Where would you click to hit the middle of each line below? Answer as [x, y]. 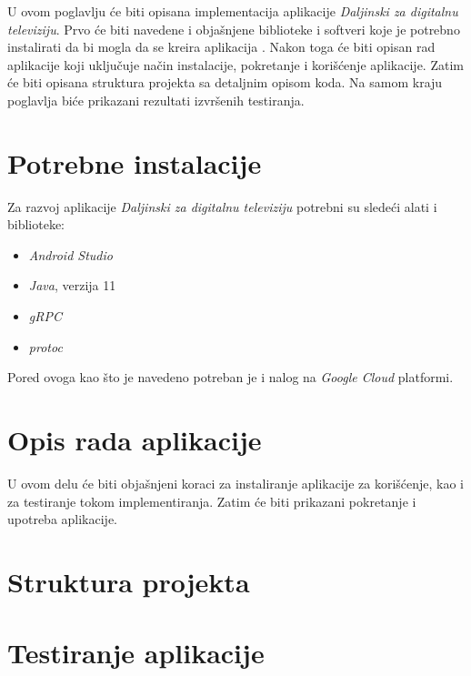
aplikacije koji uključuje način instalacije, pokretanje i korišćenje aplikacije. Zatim [235, 64]
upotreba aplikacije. [63, 519]
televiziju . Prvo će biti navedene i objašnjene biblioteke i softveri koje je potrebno [234, 29]
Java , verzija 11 [72, 285]
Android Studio [70, 254]
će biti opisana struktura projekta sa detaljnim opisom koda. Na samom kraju [225, 82]
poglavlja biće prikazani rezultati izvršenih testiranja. [156, 100]
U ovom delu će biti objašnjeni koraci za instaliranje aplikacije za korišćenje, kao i [236, 483]
